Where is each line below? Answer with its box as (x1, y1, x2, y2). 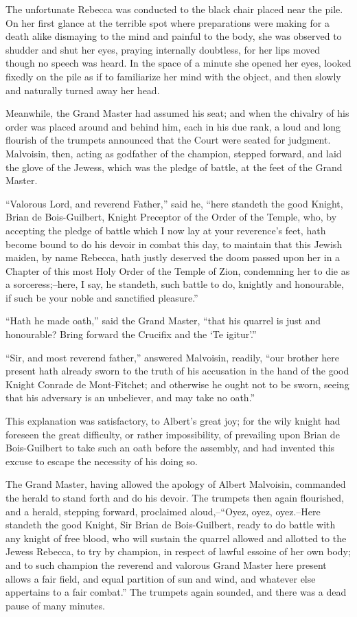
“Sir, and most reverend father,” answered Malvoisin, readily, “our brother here (5, 350, 339, 364)
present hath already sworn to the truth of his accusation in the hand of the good (5, 363, 349, 378)
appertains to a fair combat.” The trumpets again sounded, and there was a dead (5, 585, 347, 599)
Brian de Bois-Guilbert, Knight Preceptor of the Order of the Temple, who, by (5, 210, 337, 224)
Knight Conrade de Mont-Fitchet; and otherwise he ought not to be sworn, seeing (5, 377, 349, 391)
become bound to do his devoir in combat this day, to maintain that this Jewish (5, 236, 343, 251)
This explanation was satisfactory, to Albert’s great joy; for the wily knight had (5, 414, 341, 428)
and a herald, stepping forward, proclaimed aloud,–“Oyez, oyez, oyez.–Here (5, 504, 321, 518)
